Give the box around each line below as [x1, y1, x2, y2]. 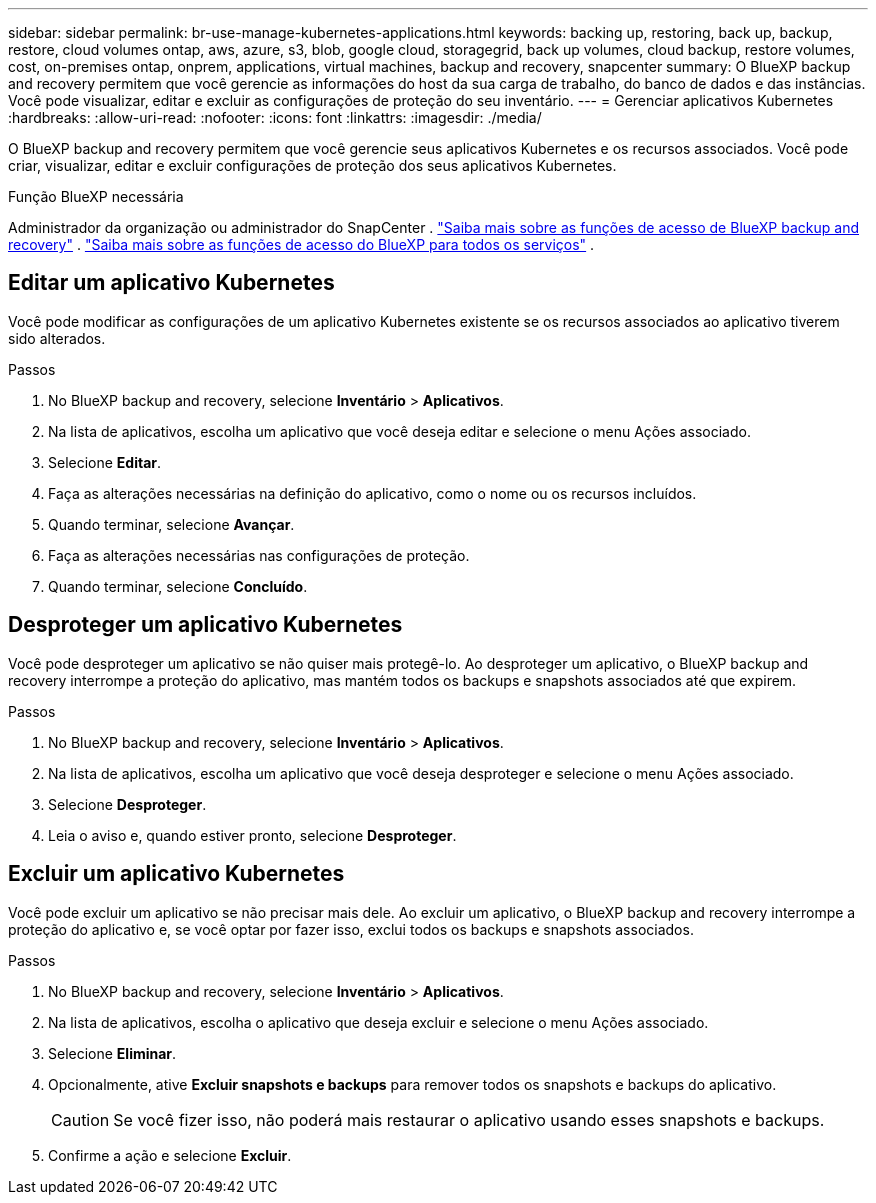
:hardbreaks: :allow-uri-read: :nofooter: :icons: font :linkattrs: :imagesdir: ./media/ [8, 109, 542, 126]
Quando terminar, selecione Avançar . [48, 515, 295, 533]
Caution [51, 1109, 110, 1130]
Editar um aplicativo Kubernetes [8, 270, 335, 296]
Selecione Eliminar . [48, 1044, 177, 1062]
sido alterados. [8, 329, 106, 347]
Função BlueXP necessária [8, 188, 184, 205]
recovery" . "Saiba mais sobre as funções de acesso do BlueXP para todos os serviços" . [8, 236, 595, 253]
